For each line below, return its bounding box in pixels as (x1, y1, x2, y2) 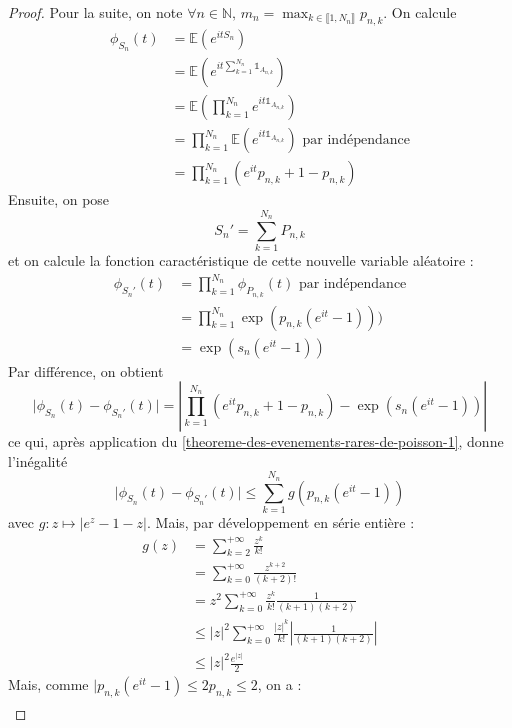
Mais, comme (8, 674, 89, 695)
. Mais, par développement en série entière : (147, 511, 415, 532)
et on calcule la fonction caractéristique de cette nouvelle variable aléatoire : (8, 250, 474, 271)
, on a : (257, 674, 302, 695)
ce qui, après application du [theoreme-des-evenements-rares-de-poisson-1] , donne (8, 431, 504, 452)
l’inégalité (8, 450, 68, 471)
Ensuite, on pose (8, 189, 110, 210)
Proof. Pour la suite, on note (8, 2, 183, 22)
